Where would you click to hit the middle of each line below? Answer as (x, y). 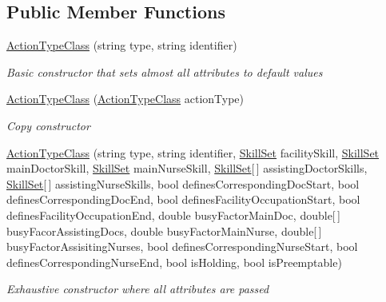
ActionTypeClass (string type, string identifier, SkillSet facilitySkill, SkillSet (193, 152)
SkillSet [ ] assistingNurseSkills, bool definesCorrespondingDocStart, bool (183, 183)
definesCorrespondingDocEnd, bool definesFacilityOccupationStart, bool (183, 199)
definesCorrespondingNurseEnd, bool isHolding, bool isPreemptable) (174, 262)
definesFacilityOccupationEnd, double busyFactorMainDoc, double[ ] (173, 215)
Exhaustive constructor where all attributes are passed (138, 289)
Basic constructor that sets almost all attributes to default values (165, 72)
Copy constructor (48, 125)
